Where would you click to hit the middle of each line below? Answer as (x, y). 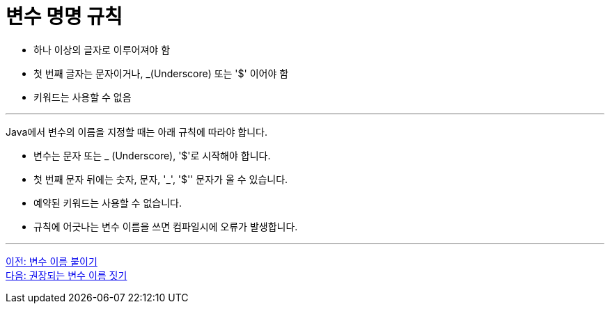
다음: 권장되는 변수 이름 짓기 (67, 275)
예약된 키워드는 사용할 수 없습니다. (108, 203)
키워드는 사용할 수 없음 (83, 97)
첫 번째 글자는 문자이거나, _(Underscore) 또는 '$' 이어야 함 (161, 73)
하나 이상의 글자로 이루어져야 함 (102, 49)
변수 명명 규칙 (64, 17)
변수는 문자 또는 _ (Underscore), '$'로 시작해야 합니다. (152, 155)
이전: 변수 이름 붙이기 (52, 261)
